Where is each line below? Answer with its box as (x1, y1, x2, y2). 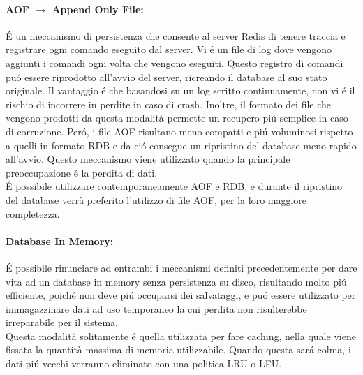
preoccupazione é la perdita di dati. (6, 165, 158, 179)
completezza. (6, 206, 60, 221)
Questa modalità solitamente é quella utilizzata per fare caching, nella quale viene (6, 328, 356, 343)
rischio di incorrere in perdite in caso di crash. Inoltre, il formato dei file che (6, 96, 332, 111)
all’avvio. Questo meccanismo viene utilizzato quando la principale (6, 152, 290, 166)
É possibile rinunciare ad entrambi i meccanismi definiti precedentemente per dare (6, 260, 357, 274)
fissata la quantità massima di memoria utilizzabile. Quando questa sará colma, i (6, 342, 351, 357)
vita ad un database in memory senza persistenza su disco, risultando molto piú (6, 274, 347, 288)
